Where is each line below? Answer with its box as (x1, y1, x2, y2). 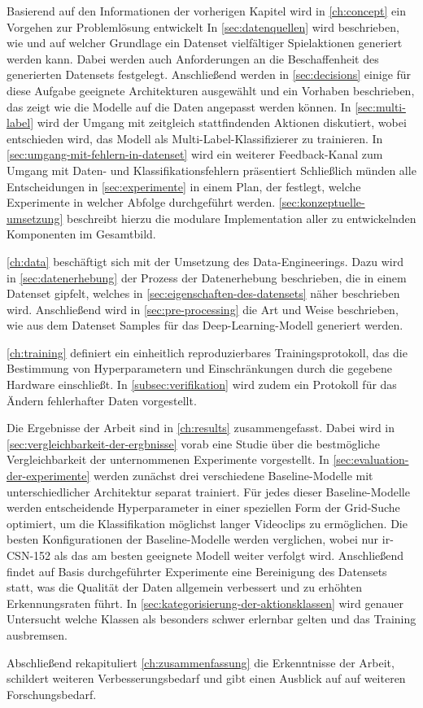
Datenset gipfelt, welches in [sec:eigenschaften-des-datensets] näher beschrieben (7, 285, 400, 302)
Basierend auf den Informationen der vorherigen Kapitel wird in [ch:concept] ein (7, 2, 406, 19)
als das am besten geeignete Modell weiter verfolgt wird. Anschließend (54, 547, 404, 563)
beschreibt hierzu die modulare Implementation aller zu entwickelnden (66, 209, 416, 226)
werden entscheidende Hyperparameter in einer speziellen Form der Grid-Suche (7, 499, 400, 516)
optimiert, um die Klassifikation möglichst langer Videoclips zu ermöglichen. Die (7, 514, 408, 531)
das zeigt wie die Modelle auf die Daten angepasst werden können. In (7, 98, 351, 115)
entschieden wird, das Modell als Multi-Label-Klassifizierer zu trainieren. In (7, 129, 383, 146)
